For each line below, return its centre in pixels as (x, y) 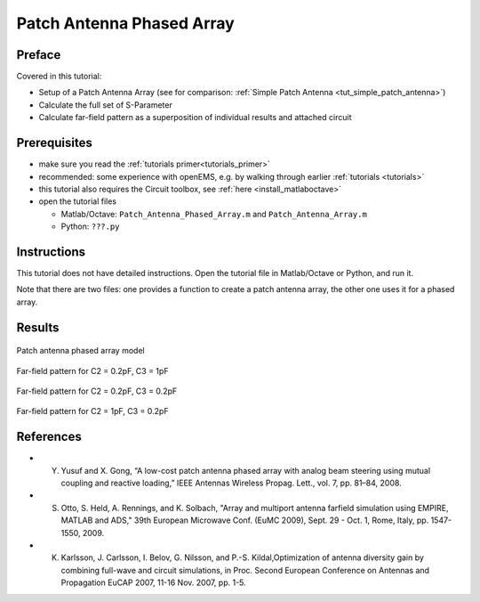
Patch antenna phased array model (81, 351)
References (49, 437)
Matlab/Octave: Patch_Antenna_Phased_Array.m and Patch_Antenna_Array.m (214, 214)
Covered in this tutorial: (59, 77)
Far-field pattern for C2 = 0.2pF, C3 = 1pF (92, 370)
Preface (39, 55)
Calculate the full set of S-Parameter (105, 105)
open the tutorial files (78, 201)
